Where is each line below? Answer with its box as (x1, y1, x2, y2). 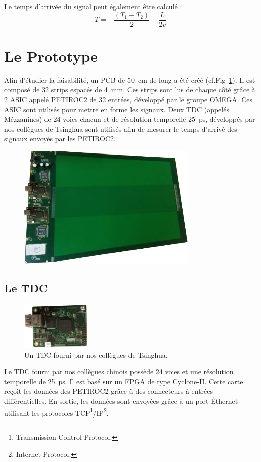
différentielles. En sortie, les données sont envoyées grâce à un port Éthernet (4, 396, 238, 406)
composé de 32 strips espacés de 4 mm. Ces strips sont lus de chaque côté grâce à (4, 84, 255, 95)
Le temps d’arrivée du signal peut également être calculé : (4, 1, 182, 11)
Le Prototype (4, 45, 98, 66)
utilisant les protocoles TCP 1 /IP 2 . (4, 406, 109, 418)
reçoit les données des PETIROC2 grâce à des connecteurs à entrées (4, 386, 213, 396)
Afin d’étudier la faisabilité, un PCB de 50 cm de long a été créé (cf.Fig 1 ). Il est (4, 74, 255, 85)
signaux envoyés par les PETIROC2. (4, 133, 116, 144)
